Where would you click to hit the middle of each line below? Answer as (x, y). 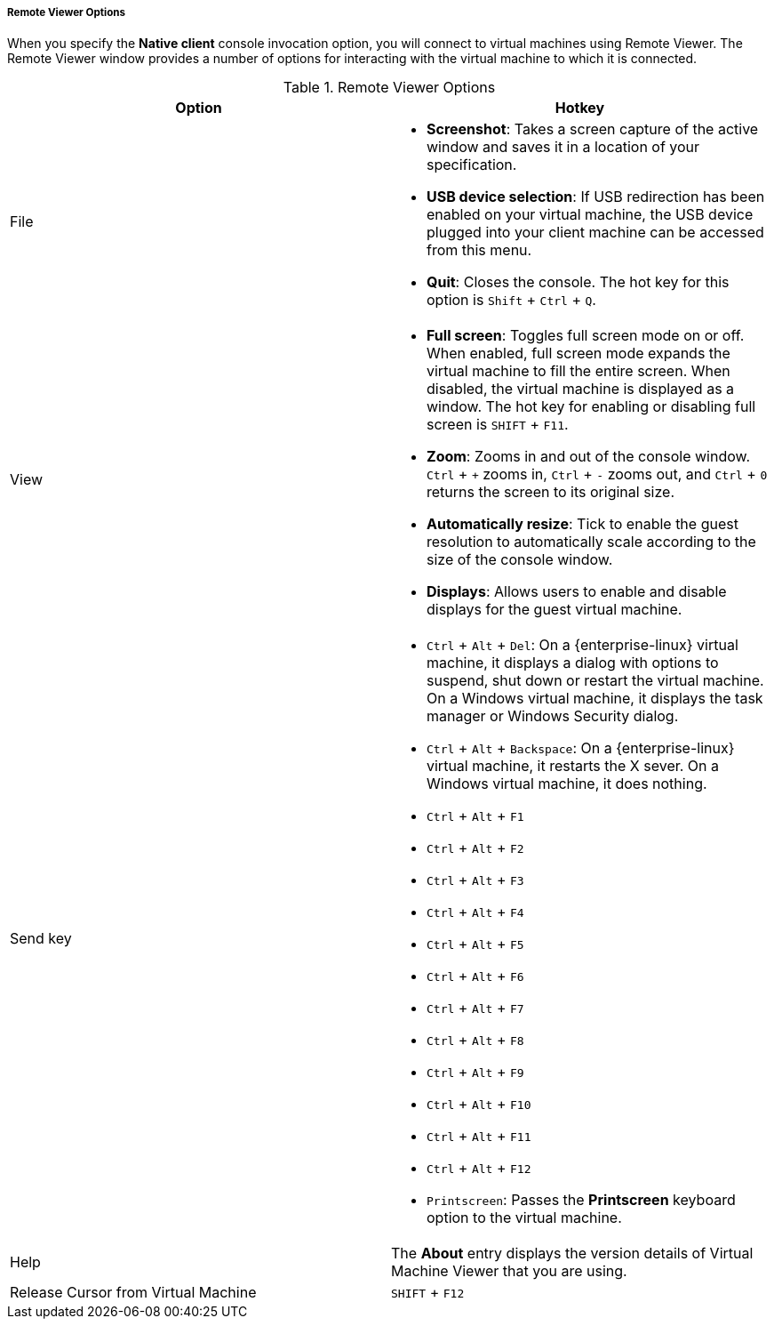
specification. (472, 165)
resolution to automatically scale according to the (591, 542)
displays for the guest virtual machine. (555, 610)
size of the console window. (520, 560)
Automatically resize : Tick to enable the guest (582, 524)
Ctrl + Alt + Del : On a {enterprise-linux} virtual (582, 645)
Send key (41, 939)
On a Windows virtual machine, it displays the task (595, 699)
